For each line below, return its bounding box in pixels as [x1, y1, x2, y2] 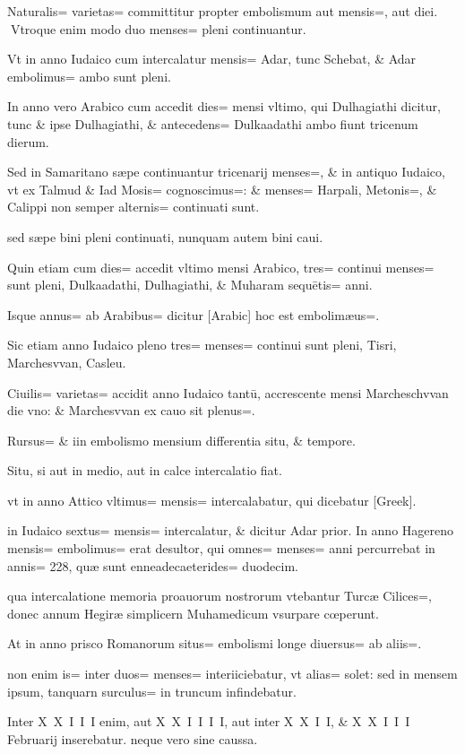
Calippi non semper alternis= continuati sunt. [7, 197, 260, 216]
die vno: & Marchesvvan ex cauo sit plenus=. [7, 401, 255, 420]
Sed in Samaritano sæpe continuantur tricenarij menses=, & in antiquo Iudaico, [7, 162, 445, 181]
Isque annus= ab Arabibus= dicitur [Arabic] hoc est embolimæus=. [7, 305, 380, 324]
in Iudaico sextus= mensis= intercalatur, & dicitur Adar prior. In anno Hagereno [7, 521, 454, 540]
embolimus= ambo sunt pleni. [7, 66, 171, 85]
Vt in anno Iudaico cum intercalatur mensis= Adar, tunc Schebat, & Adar [7, 49, 417, 68]
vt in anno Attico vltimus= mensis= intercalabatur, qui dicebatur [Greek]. [7, 490, 417, 509]
